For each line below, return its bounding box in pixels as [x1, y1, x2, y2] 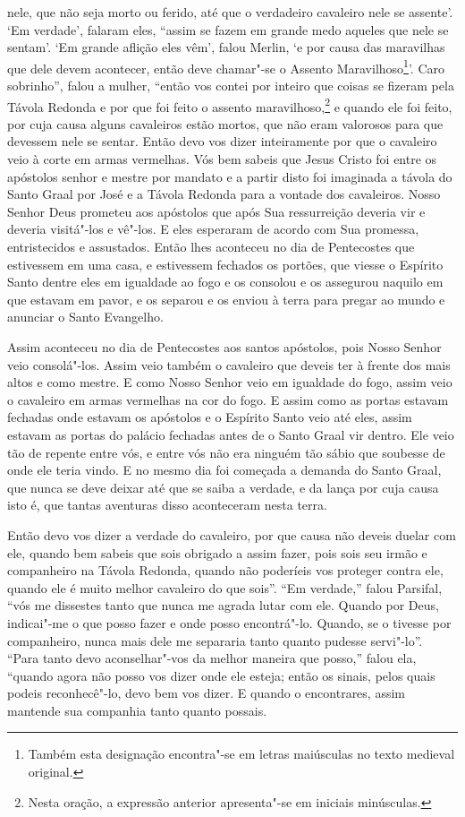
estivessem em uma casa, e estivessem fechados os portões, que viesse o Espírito [7, 254, 444, 273]
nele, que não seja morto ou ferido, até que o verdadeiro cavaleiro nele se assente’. [7, 3, 453, 21]
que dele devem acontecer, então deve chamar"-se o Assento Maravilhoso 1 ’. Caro [7, 56, 445, 77]
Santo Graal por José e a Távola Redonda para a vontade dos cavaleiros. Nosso [7, 185, 441, 203]
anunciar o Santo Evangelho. [7, 307, 164, 326]
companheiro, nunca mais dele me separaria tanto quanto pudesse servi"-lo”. [7, 631, 423, 649]
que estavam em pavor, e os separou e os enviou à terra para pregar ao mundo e [7, 289, 445, 308]
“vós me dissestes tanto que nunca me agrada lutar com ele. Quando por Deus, [7, 596, 439, 615]
